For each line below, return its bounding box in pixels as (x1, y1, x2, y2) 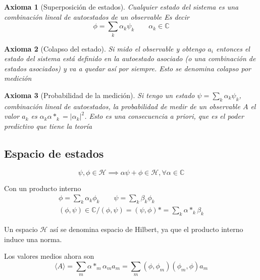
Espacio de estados (4, 145, 104, 161)
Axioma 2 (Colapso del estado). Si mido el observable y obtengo (4, 43, 205, 54)
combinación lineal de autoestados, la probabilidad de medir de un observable (4, 101, 240, 111)
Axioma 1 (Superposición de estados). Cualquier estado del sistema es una (4, 2, 239, 12)
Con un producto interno (4, 182, 81, 193)
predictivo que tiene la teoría (4, 120, 92, 131)
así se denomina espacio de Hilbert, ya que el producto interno (49, 223, 243, 234)
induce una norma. (4, 234, 62, 244)
